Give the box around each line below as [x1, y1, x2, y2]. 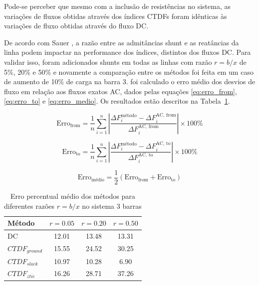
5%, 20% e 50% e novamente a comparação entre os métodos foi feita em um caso [4, 66, 254, 77]
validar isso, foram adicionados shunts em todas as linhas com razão [4, 56, 212, 67]
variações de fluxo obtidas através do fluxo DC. [4, 20, 149, 31]
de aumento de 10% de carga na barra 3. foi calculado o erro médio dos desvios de [4, 76, 256, 87]
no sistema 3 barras [82, 200, 142, 211]
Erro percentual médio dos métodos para [10, 191, 135, 201]
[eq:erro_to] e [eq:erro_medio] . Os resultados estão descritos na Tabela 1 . [4, 96, 230, 106]
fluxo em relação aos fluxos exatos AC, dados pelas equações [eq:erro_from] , [4, 86, 237, 96]
